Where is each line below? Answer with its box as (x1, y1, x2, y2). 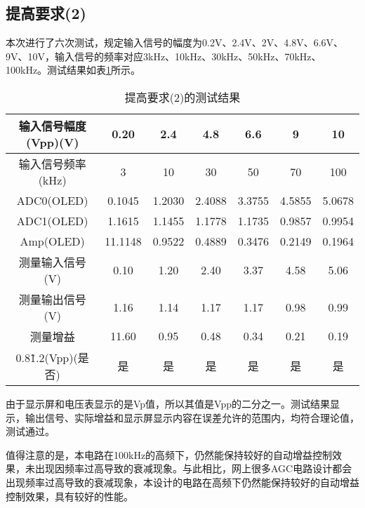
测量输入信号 (18, 253, 86, 270)
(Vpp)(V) (25, 133, 79, 150)
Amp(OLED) (20, 232, 85, 249)
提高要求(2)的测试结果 (124, 88, 241, 105)
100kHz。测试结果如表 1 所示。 (6, 62, 141, 77)
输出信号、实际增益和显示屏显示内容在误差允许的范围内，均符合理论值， (25, 410, 359, 425)
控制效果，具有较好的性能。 (6, 488, 133, 503)
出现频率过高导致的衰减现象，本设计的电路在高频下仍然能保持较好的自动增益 (6, 474, 359, 489)
